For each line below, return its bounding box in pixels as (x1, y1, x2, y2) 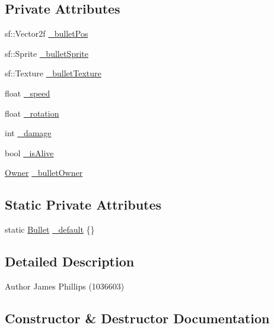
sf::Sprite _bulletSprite (5, 47, 88, 59)
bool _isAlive (5, 146, 54, 159)
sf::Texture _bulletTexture (5, 67, 101, 79)
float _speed (5, 86, 50, 99)
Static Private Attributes (5, 195, 162, 214)
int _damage (5, 127, 52, 139)
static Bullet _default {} (5, 223, 95, 236)
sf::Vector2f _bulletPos (5, 27, 88, 40)
